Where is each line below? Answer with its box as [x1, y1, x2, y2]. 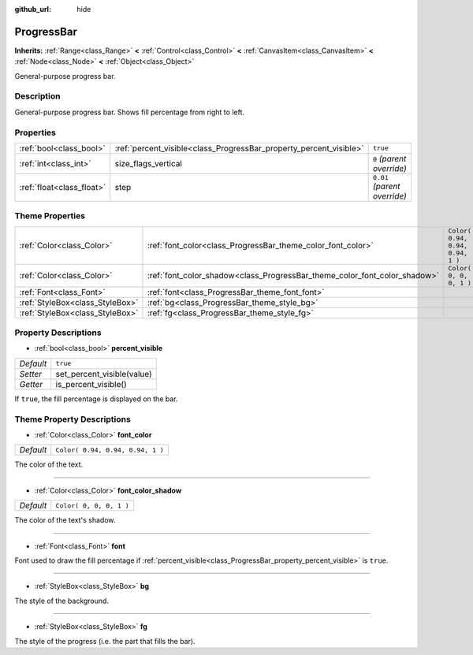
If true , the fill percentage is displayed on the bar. [14, 394, 178, 404]
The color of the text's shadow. [14, 515, 116, 525]
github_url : [14, 5, 51, 13]
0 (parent [372, 153, 407, 164]
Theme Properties [14, 210, 86, 221]
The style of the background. [14, 596, 110, 605]
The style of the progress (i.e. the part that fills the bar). [14, 636, 196, 646]
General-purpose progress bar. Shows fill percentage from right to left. [14, 107, 244, 117]
